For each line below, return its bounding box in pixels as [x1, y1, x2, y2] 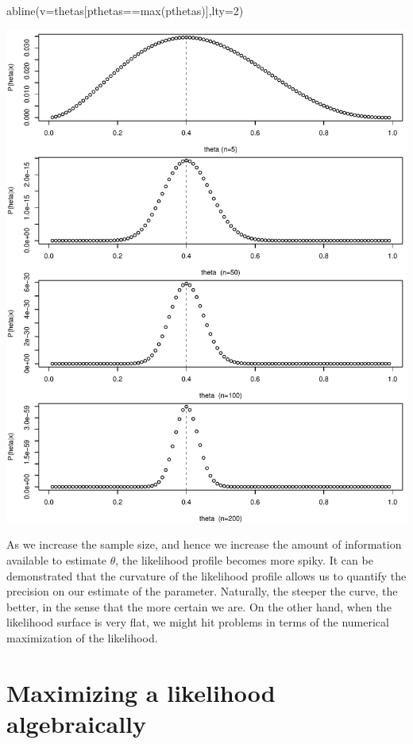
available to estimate [6, 552, 107, 569]
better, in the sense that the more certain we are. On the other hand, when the [6, 598, 392, 615]
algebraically [6, 707, 147, 740]
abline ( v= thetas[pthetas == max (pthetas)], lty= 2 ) [6, 2, 244, 18]
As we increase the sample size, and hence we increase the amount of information [6, 536, 402, 553]
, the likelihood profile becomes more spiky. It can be [115, 552, 373, 569]
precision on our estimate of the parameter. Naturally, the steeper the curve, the [6, 583, 398, 599]
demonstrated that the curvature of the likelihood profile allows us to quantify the [6, 567, 407, 584]
